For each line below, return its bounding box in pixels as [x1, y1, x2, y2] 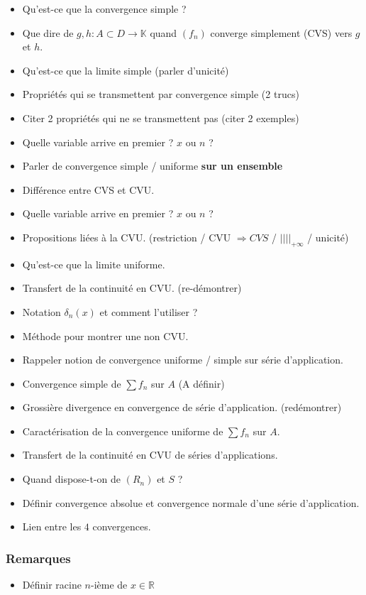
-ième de [90, 577, 128, 592]
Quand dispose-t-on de [22, 471, 121, 486]
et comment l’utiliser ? [99, 304, 198, 319]
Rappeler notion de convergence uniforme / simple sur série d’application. [22, 352, 343, 367]
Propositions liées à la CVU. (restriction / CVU [22, 229, 231, 244]
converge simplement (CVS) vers [210, 25, 353, 40]
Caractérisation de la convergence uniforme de [22, 423, 223, 438]
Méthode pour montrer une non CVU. [22, 328, 189, 343]
